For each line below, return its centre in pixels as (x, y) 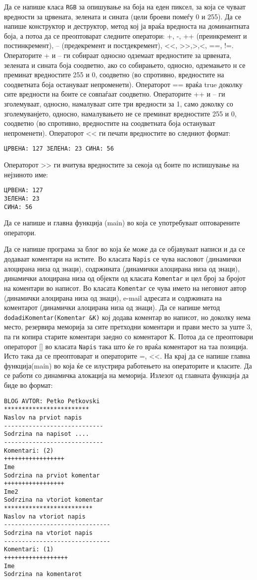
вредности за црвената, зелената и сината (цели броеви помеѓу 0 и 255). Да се (123, 16)
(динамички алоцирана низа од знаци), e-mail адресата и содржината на (113, 297)
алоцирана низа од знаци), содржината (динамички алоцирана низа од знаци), (122, 268)
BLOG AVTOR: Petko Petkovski (52, 401)
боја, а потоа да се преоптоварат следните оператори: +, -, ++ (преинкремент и (126, 35)
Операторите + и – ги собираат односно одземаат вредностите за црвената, (118, 55)
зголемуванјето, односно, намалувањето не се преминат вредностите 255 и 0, (120, 113)
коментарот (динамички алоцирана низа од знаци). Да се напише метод (112, 307)
